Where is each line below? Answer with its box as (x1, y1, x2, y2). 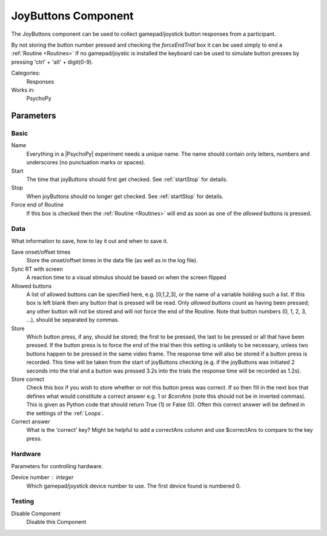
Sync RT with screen (11, 265, 63, 273)
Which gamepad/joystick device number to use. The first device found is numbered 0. (26, 482, 241, 489)
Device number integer (11, 474, 74, 481)
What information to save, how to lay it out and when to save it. (11, 237, 168, 245)
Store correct (11, 376, 45, 383)
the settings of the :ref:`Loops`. (26, 409, 104, 417)
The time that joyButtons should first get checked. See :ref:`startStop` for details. (26, 176, 228, 183)
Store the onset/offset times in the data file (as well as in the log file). (26, 257, 198, 264)
